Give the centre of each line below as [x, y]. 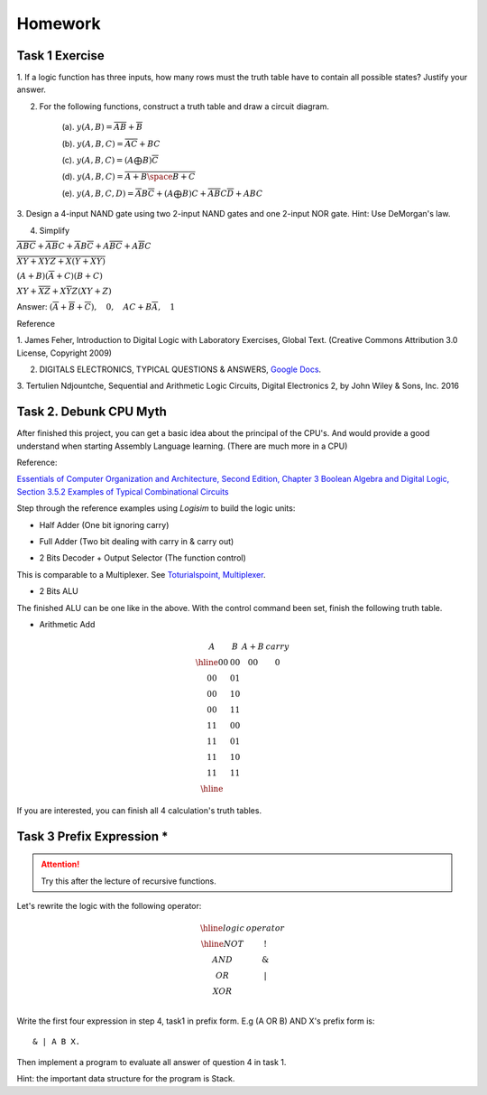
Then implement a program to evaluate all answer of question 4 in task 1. [152, 1062]
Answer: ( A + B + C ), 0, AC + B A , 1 [96, 307]
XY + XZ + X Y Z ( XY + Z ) [64, 291]
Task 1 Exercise [60, 56]
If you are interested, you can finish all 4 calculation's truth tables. [139, 810]
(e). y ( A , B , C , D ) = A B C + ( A [118, 193]
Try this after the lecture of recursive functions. [129, 881]
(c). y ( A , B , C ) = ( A [98, 160]
